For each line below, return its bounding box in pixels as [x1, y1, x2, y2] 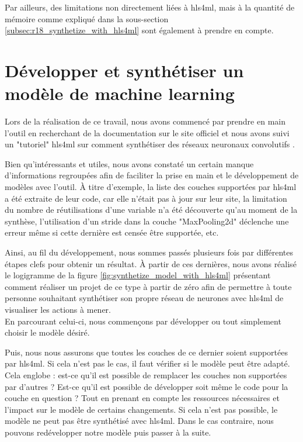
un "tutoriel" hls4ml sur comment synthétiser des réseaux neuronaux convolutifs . [5, 138, 295, 150]
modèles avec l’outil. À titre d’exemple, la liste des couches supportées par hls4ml [5, 181, 297, 193]
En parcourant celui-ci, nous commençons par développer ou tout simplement [5, 315, 281, 327]
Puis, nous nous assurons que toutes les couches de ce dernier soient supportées [5, 346, 288, 358]
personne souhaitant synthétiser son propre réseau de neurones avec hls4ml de [5, 292, 284, 304]
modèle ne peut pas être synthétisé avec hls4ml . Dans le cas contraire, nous [5, 415, 274, 427]
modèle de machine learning [5, 81, 235, 105]
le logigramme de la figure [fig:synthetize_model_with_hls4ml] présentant [5, 269, 271, 281]
